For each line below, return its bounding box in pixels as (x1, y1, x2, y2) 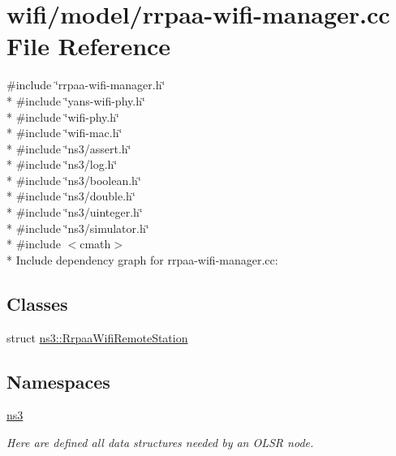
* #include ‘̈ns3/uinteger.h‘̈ (6, 204, 143, 221)
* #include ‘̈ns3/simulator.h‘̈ (6, 219, 149, 236)
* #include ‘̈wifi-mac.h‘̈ (6, 124, 123, 141)
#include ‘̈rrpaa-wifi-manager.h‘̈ (6, 76, 166, 93)
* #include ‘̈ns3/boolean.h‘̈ (6, 171, 141, 188)
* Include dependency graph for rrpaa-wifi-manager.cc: (6, 251, 278, 268)
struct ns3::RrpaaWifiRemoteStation (6, 329, 188, 346)
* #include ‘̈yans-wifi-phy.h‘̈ (6, 92, 145, 109)
